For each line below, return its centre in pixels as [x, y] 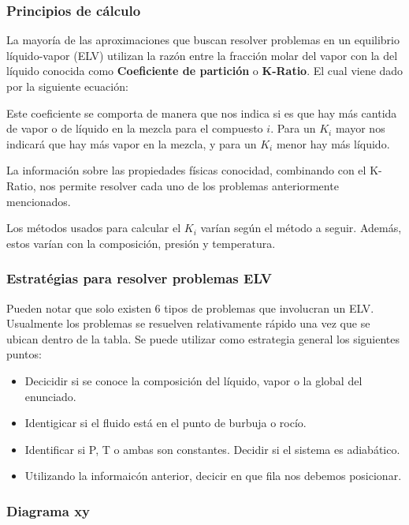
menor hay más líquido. [333, 143]
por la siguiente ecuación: [67, 86]
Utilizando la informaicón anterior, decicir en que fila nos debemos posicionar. [213, 476]
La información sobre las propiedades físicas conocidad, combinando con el [186, 170]
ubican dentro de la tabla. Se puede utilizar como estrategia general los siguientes [203, 338]
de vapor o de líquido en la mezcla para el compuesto [135, 128]
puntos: [24, 354]
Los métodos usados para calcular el [94, 228]
